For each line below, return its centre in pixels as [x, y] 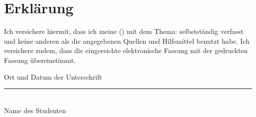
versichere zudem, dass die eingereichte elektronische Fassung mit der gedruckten [126, 50]
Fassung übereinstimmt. [40, 60]
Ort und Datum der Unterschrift [53, 76]
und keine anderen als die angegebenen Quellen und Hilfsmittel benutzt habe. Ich [127, 41]
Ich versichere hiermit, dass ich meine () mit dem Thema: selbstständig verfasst [124, 31]
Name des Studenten [35, 110]
